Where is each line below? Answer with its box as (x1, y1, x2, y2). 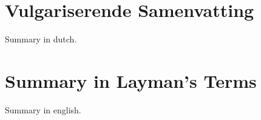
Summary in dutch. (5, 33, 77, 45)
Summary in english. (5, 103, 81, 116)
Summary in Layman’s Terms (5, 68, 257, 93)
